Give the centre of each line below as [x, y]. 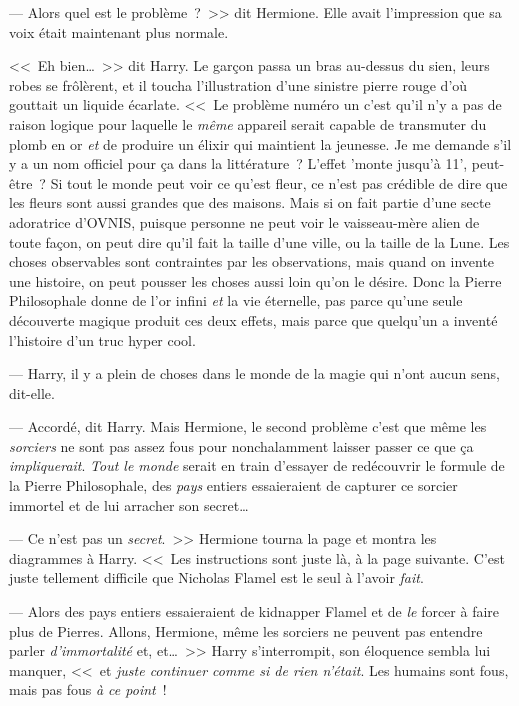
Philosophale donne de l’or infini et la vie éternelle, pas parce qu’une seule [236, 300]
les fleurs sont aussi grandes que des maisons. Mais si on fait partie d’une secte [250, 202]
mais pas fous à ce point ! [88, 689]
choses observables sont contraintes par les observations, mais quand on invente [252, 261]
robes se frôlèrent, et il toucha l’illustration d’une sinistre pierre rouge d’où [238, 84]
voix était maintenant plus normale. [119, 31]
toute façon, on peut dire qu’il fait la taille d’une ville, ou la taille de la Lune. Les [259, 241]
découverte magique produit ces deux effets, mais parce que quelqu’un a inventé [253, 319]
